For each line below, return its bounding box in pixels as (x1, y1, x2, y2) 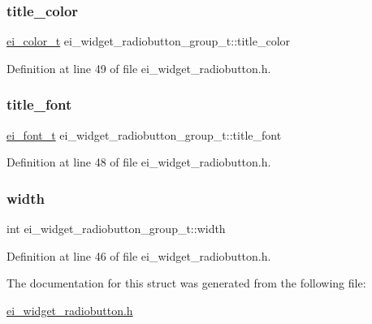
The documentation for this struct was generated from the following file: (6, 274, 366, 292)
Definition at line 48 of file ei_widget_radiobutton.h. (6, 153, 271, 171)
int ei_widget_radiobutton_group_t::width (6, 220, 226, 237)
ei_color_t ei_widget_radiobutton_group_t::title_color (6, 32, 291, 50)
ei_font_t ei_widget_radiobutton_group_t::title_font (6, 126, 282, 143)
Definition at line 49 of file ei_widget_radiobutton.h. (6, 59, 271, 76)
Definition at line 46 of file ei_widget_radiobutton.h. (6, 247, 271, 264)
